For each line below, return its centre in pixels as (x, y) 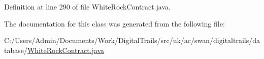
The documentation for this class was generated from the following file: (114, 23)
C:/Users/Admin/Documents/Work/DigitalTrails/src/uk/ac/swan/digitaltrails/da (132, 40)
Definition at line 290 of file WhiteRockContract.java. (87, 6)
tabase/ (16, 50)
